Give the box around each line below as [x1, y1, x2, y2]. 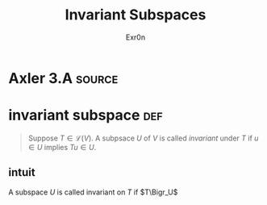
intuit [8, 165, 35, 179]
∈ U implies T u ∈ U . [27, 142, 97, 152]
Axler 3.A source [8, 69, 119, 87]
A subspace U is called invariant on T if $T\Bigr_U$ [8, 187, 178, 197]
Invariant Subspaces [65, 6, 207, 24]
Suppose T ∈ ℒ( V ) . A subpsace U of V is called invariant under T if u [27, 133, 259, 143]
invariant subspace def [8, 107, 163, 124]
